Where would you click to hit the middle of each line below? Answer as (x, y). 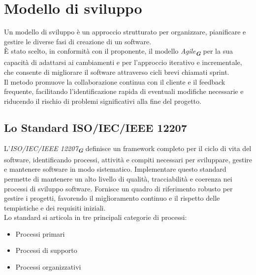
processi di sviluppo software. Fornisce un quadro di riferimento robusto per (118, 188)
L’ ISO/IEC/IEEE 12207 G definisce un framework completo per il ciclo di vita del (128, 149)
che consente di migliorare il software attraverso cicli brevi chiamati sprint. (117, 72)
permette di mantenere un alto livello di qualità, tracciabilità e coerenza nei (118, 178)
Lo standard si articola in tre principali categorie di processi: (96, 217)
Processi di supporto (46, 250)
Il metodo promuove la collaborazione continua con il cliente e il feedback (115, 81)
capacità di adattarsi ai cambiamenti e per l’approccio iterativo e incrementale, (123, 62)
